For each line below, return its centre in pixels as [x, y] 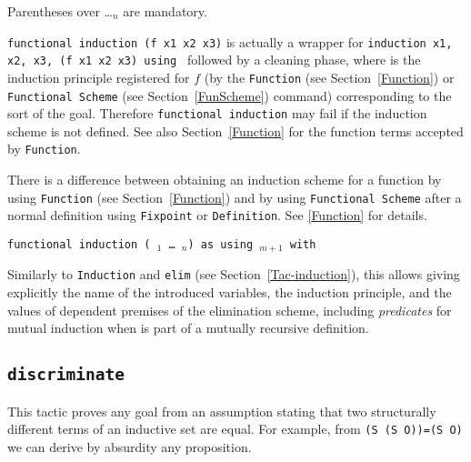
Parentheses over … [60, 11]
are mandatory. [165, 11]
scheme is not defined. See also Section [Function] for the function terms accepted [235, 131]
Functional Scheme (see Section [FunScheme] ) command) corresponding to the [230, 95]
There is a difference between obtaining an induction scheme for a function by [225, 180]
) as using [220, 245]
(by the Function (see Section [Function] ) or [329, 77]
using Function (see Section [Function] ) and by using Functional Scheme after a [235, 197]
